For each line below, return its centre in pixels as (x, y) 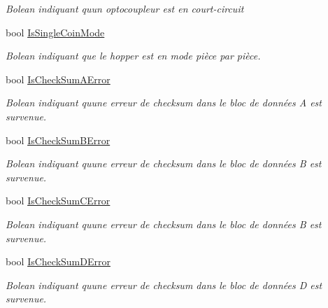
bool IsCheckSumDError (58, 261)
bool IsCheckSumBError (58, 140)
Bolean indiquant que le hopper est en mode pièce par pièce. (133, 56)
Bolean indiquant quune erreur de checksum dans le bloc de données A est (164, 103)
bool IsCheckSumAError (58, 79)
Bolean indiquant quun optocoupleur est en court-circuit (125, 8)
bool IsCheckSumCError (58, 201)
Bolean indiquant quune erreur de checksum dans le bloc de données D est (164, 285)
